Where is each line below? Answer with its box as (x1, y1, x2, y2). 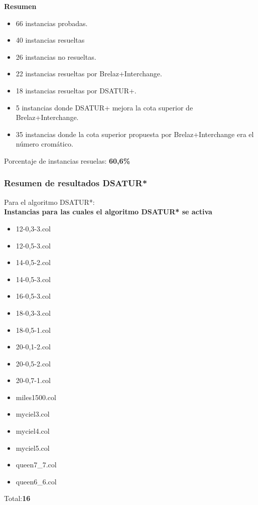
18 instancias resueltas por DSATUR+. (16, 85, 137, 95)
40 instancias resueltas (16, 35, 85, 45)
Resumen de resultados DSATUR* (4, 177, 148, 189)
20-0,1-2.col (16, 341, 51, 352)
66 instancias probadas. (16, 18, 88, 28)
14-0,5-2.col (16, 257, 51, 268)
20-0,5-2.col (16, 358, 51, 368)
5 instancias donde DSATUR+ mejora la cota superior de (16, 102, 193, 112)
